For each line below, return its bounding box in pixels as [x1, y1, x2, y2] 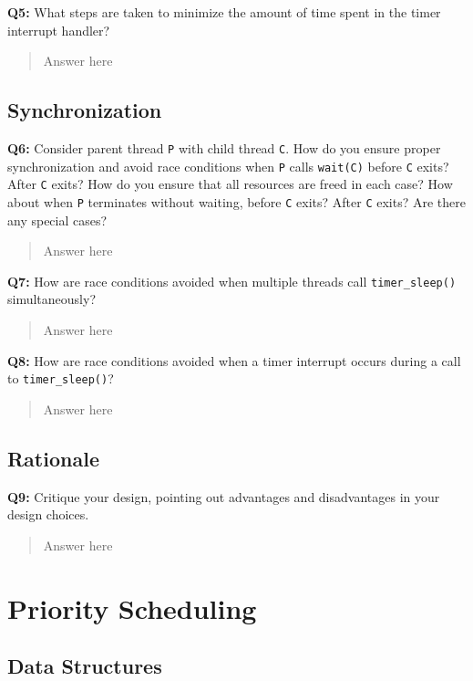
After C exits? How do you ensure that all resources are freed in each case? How [7, 174, 453, 194]
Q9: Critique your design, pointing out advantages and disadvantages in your [7, 487, 440, 506]
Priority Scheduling [7, 589, 257, 626]
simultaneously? [7, 289, 96, 309]
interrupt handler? [7, 20, 110, 39]
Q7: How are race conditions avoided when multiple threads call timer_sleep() [7, 271, 457, 290]
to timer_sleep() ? [7, 369, 114, 388]
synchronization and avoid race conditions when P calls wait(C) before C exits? [7, 156, 449, 175]
